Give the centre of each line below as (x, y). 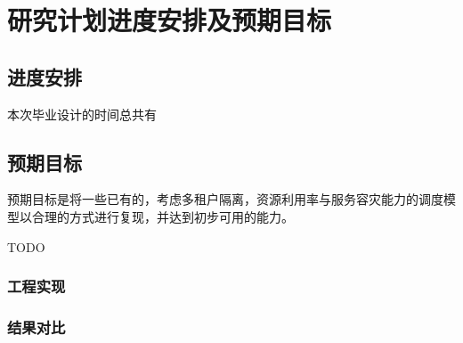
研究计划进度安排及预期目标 (170, 20)
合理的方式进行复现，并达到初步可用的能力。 (162, 216)
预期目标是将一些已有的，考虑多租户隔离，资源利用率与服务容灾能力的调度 (225, 199)
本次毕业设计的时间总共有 (82, 114)
